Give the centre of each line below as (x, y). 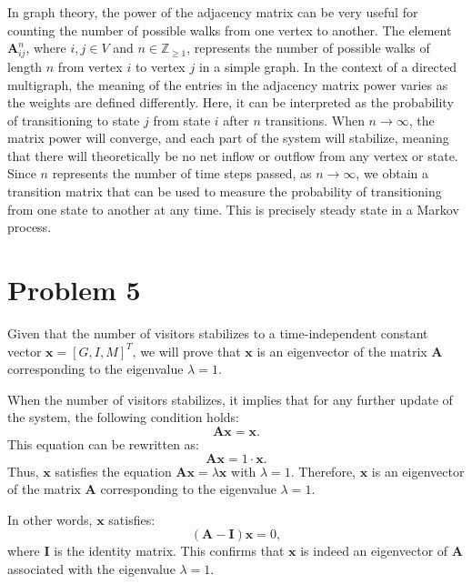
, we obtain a (392, 173)
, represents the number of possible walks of (308, 48)
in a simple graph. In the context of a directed (328, 66)
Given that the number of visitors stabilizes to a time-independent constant (218, 332)
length (25, 66)
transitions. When (315, 120)
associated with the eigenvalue (91, 568)
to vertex (160, 66)
